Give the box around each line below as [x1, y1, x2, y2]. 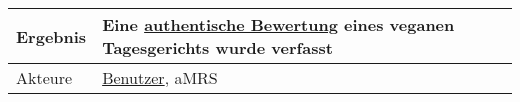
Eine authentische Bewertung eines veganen [102, 13, 455, 36]
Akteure [16, 66, 73, 89]
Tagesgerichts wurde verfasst [102, 36, 333, 59]
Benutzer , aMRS [102, 66, 218, 89]
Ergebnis [16, 24, 87, 48]
